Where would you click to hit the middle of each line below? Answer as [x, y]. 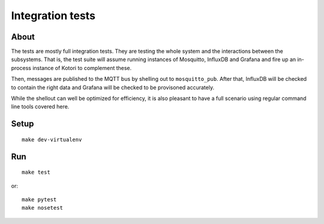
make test [36, 172]
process [21, 68]
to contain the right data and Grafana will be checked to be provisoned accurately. [113, 87]
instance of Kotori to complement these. [82, 68]
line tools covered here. [40, 107]
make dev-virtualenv [52, 140]
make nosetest [42, 208]
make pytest [39, 200]
